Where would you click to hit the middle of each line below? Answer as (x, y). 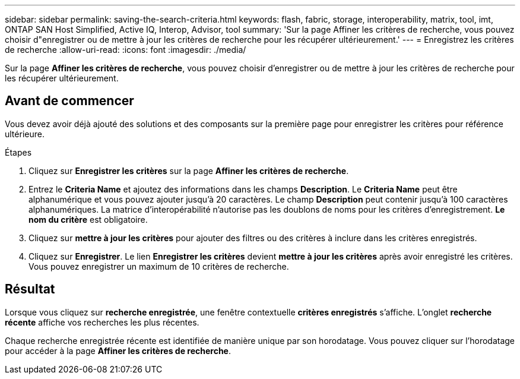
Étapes (18, 152)
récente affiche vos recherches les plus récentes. (102, 322)
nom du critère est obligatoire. (88, 219)
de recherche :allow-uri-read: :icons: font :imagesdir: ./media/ (126, 50)
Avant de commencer (69, 101)
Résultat (30, 289)
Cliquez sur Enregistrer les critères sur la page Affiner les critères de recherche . (189, 170)
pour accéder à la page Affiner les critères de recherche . (118, 350)
